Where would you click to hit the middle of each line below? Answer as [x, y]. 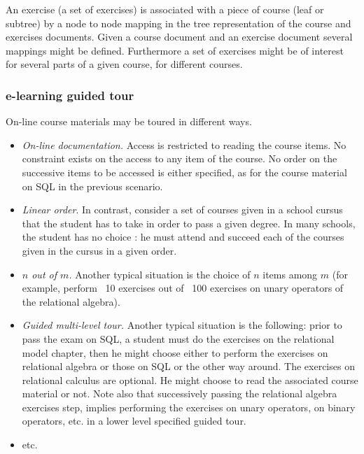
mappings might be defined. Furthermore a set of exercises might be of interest [175, 50]
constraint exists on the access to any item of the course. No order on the [180, 158]
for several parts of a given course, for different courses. [124, 64]
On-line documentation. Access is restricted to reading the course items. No [184, 144]
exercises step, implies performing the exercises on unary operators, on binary [189, 407]
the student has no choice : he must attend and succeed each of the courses [183, 237]
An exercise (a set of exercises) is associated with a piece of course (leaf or [165, 9]
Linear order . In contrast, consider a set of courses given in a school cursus [182, 210]
